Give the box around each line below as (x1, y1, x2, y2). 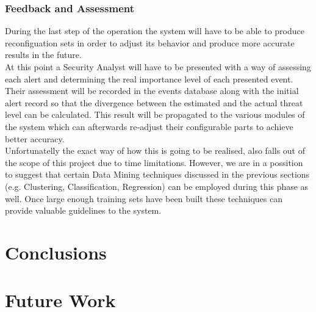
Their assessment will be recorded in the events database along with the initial (5, 84, 299, 97)
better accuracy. (5, 132, 65, 145)
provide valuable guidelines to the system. (5, 204, 162, 217)
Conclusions (5, 239, 107, 264)
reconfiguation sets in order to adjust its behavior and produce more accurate (5, 36, 295, 49)
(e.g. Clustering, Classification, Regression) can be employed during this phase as (5, 180, 309, 192)
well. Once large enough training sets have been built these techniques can (5, 192, 282, 205)
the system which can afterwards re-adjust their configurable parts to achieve (5, 120, 293, 132)
